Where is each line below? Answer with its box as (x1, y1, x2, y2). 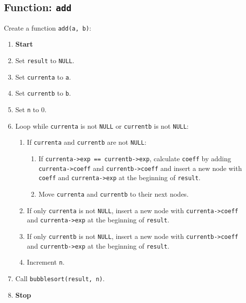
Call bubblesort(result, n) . (15, 273, 105, 283)
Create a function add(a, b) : (4, 22, 91, 33)
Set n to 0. (15, 104, 47, 114)
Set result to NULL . (15, 55, 75, 66)
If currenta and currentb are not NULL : (27, 137, 147, 147)
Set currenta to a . (15, 71, 71, 82)
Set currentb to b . (15, 88, 71, 98)
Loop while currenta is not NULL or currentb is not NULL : (15, 120, 189, 131)
